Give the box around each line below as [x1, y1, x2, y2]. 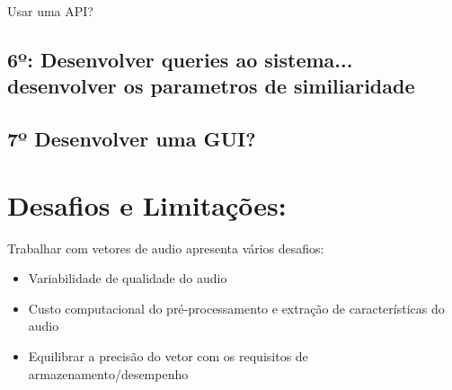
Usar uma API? [7, 2, 93, 20]
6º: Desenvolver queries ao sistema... [7, 45, 353, 73]
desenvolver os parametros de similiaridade [7, 72, 415, 100]
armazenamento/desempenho [28, 364, 189, 383]
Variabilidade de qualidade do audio [28, 269, 227, 288]
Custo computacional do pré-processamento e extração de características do [28, 298, 445, 317]
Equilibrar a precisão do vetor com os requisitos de [28, 347, 308, 366]
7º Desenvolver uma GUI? [7, 125, 256, 153]
